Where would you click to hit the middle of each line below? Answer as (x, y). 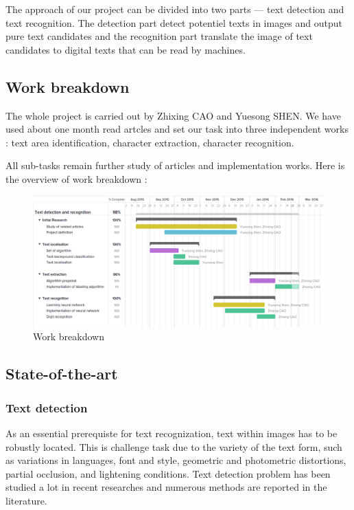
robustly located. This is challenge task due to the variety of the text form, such (174, 446)
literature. (26, 500)
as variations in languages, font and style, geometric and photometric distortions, (176, 460)
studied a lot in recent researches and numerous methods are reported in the (166, 487)
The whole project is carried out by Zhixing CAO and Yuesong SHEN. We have (173, 115)
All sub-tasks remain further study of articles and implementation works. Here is (175, 165)
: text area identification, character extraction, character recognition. (150, 142)
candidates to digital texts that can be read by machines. (126, 49)
